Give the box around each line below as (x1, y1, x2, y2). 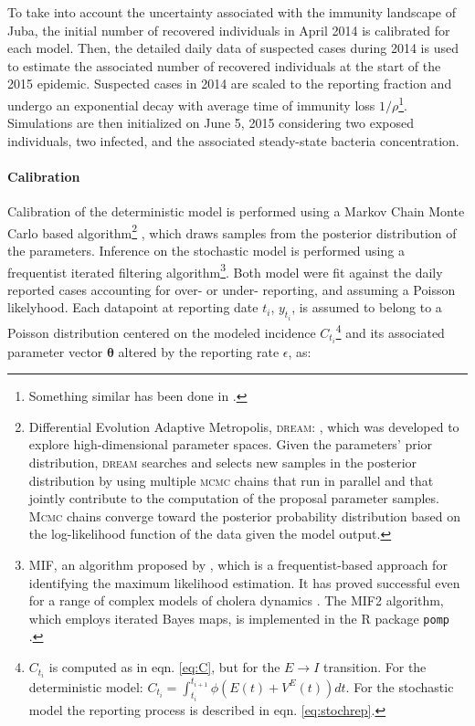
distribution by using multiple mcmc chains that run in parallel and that (28, 470, 434, 489)
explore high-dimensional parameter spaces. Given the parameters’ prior (28, 435, 433, 454)
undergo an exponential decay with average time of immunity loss (7, 95, 375, 114)
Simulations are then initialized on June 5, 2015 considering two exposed (7, 113, 415, 132)
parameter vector (7, 342, 103, 361)
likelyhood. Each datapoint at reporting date (7, 298, 259, 317)
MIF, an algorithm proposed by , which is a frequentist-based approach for (28, 555, 448, 574)
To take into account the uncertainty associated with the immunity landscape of (7, 3, 457, 21)
